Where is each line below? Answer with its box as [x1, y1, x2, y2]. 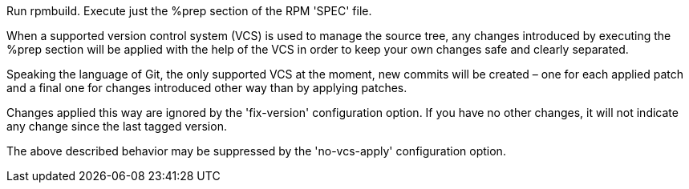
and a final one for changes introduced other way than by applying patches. [6, 81, 407, 94]
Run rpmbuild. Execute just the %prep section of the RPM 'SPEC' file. [6, 4, 372, 18]
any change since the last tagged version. [6, 119, 227, 133]
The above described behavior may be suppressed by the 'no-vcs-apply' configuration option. [6, 144, 506, 158]
